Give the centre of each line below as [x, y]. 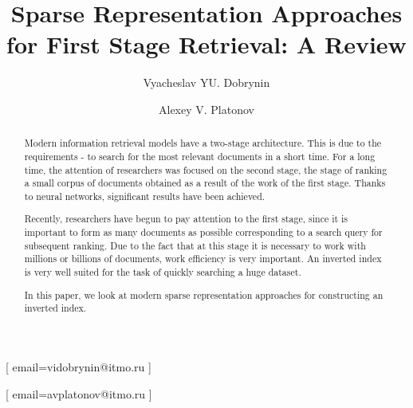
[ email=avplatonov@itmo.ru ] [79, 393]
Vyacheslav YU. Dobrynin [206, 82]
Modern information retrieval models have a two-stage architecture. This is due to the [203, 143]
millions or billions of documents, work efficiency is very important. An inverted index [203, 259]
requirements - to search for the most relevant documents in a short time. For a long [200, 156]
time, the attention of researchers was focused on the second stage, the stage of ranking [206, 169]
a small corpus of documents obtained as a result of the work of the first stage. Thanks [205, 183]
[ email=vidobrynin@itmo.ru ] [79, 366]
